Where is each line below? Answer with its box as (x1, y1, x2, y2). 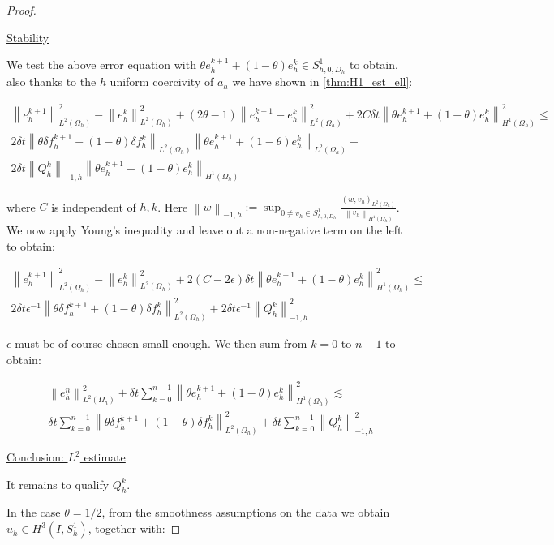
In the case (6, 504, 61, 521)
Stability (6, 28, 49, 45)
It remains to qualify (6, 475, 110, 492)
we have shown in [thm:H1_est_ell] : (232, 73, 413, 90)
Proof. (6, 2, 37, 18)
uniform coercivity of (110, 73, 214, 90)
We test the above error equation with (6, 56, 196, 73)
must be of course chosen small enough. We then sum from (15, 335, 307, 352)
